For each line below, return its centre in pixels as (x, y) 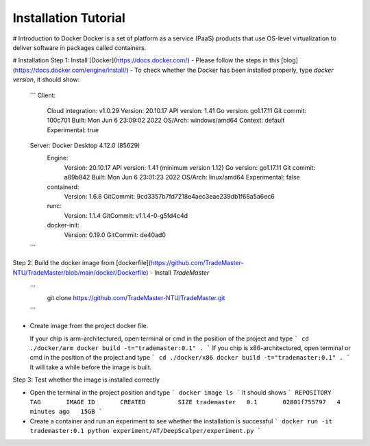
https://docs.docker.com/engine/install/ (71, 70)
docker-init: (63, 225)
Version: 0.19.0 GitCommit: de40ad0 (115, 235)
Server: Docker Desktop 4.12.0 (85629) (85, 146)
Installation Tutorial (69, 18)
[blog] (289, 60)
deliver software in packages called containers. (79, 47)
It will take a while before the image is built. (91, 367)
